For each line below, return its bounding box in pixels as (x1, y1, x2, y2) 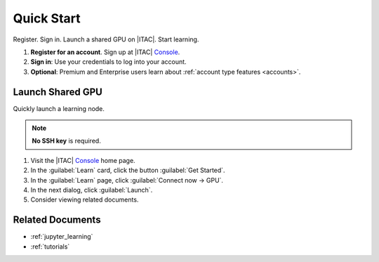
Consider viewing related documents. (30, 195, 139, 204)
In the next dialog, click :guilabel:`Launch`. (30, 185, 153, 194)
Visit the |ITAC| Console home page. (30, 156, 136, 164)
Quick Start (13, 11, 81, 26)
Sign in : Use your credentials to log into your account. (30, 58, 187, 66)
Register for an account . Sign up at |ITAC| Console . (30, 48, 180, 56)
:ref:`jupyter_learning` (30, 232, 93, 241)
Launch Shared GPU (13, 86, 103, 98)
